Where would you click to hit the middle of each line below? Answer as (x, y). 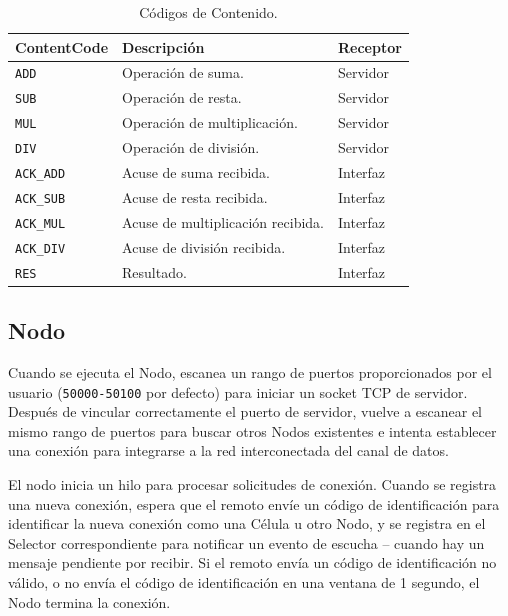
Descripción (163, 46)
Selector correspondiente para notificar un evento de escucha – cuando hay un (246, 542)
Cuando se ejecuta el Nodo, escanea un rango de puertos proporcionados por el (250, 372)
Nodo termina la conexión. (89, 601)
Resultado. (154, 271)
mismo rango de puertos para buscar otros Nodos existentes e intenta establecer (252, 430)
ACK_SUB (40, 198)
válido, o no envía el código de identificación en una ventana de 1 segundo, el (244, 582)
